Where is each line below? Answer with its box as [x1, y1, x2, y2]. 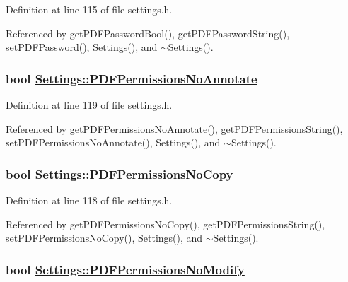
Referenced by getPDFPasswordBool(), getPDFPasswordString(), [6, 25, 290, 40]
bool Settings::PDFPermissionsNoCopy [6, 165, 233, 182]
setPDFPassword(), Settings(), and [6, 40, 158, 54]
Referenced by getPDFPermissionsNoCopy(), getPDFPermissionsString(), [6, 216, 325, 231]
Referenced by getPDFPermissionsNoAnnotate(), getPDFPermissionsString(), [6, 121, 343, 136]
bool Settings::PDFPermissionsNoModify [6, 260, 245, 278]
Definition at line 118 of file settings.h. [6, 193, 173, 207]
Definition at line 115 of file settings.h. [6, 2, 173, 16]
